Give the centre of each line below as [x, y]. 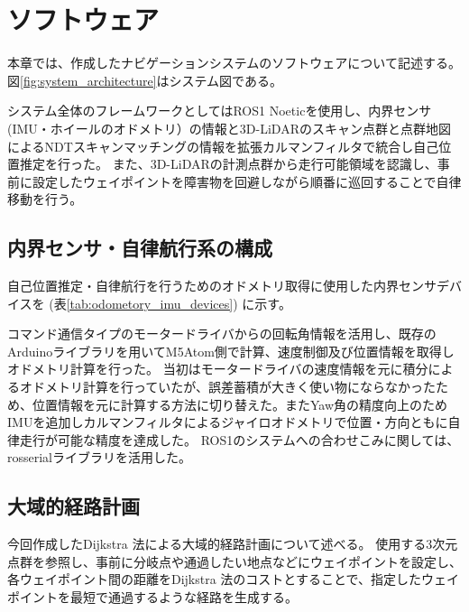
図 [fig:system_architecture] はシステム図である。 [145, 80]
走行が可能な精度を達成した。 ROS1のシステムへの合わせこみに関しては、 [239, 439]
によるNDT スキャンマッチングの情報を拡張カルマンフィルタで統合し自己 [223, 146]
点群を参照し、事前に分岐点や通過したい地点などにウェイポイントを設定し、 [234, 561]
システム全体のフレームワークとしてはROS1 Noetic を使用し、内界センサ [220, 111]
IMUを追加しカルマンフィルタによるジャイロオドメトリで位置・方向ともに [228, 422]
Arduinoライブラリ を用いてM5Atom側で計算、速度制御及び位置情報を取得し [231, 351]
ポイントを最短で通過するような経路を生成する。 [152, 597]
